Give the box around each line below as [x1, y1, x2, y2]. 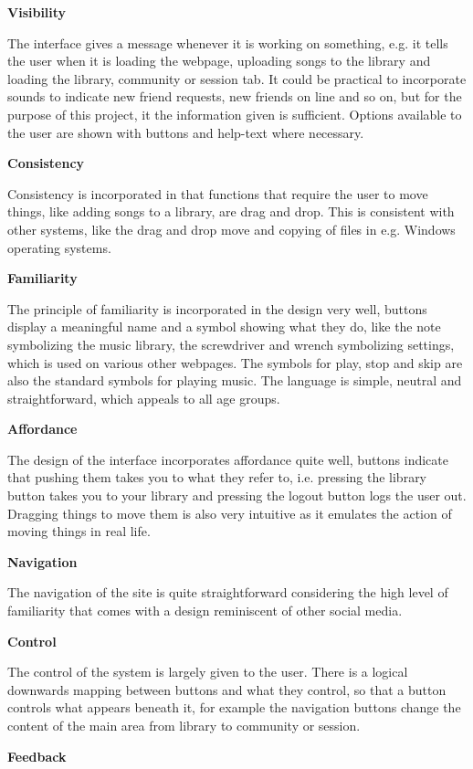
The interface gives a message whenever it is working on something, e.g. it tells [7, 33, 448, 52]
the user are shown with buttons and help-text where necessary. [7, 122, 364, 142]
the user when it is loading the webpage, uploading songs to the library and [7, 51, 431, 70]
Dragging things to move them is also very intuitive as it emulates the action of [7, 503, 452, 522]
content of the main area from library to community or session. [7, 716, 361, 734]
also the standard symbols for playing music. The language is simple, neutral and [7, 371, 462, 390]
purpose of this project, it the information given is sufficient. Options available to [7, 104, 462, 123]
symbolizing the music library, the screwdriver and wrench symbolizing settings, [7, 334, 455, 353]
